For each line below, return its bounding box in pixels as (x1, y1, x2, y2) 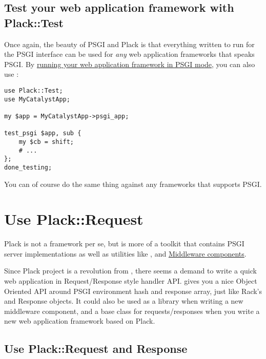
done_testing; (4, 163, 52, 171)
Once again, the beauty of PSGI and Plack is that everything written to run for (4, 38, 255, 49)
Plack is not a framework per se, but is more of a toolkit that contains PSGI (4, 238, 244, 249)
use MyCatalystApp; (4, 95, 70, 103)
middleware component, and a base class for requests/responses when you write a (4, 305, 260, 316)
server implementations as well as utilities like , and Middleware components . (4, 248, 247, 259)
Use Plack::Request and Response (4, 341, 188, 356)
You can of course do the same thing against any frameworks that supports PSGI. (4, 178, 262, 189)
